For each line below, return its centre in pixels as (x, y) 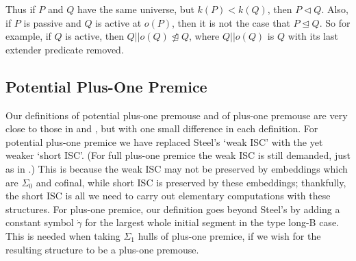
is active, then (94, 36)
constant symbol (40, 222)
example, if (28, 36)
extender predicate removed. (65, 49)
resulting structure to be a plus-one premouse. (102, 249)
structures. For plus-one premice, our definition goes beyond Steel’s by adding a (173, 209)
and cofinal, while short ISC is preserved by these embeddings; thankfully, (191, 182)
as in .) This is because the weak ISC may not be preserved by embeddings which (177, 168)
